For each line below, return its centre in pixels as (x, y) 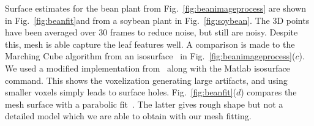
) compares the (269, 92)
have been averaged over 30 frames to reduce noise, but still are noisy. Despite (151, 32)
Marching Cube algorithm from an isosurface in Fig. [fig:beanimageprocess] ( (150, 56)
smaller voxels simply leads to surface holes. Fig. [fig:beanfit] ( (121, 92)
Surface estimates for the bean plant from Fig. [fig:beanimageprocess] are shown (155, 8)
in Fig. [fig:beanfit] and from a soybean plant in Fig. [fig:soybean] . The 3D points (157, 20)
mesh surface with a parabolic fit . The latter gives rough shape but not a (144, 104)
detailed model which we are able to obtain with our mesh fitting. (128, 116)
